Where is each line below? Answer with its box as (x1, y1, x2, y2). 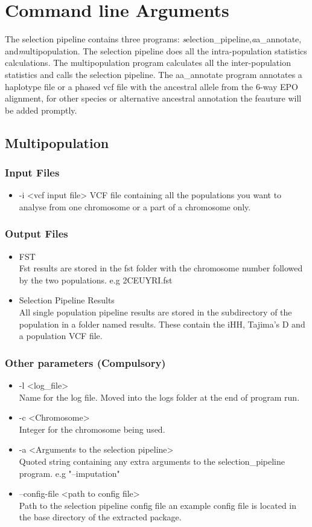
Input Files (5, 164, 60, 179)
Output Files (5, 226, 68, 241)
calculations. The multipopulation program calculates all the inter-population (5, 56, 291, 69)
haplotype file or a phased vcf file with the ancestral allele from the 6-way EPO (5, 80, 298, 92)
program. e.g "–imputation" (19, 467, 120, 479)
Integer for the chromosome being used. (19, 422, 165, 435)
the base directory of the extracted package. (19, 511, 182, 523)
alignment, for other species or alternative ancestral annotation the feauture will (5, 92, 302, 105)
